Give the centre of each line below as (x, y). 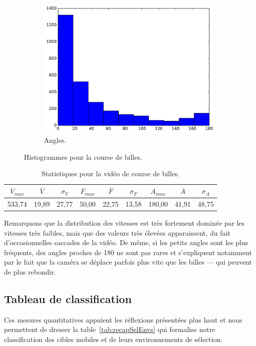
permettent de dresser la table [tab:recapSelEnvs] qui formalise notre (110, 329)
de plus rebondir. (30, 271)
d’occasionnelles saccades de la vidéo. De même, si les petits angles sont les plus (126, 242)
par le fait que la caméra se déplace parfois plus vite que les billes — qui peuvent (128, 262)
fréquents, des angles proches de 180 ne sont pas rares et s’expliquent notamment (128, 252)
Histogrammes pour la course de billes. (83, 157)
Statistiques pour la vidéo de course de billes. (111, 173)
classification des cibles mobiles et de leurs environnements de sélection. (114, 339)
